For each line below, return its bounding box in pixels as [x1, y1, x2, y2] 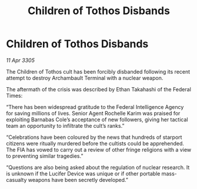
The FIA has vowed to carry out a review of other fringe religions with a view [6, 146, 192, 153]
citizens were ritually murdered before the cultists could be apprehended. [6, 140, 184, 147]
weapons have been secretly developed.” [28, 176, 128, 183]
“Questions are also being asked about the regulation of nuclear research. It [6, 164, 190, 171]
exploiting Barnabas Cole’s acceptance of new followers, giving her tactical [6, 116, 188, 123]
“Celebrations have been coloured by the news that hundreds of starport [6, 134, 182, 141]
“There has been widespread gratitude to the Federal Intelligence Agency [6, 103, 184, 110]
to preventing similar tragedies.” [6, 152, 84, 160]
